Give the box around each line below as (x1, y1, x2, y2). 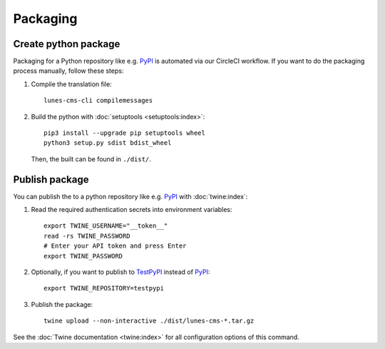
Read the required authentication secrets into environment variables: (31, 206, 232, 214)
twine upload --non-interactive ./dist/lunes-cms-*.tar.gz (43, 317, 255, 325)
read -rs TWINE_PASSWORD (43, 232, 130, 240)
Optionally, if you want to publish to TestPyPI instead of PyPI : (31, 268, 210, 276)
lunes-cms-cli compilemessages (43, 96, 153, 105)
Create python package (13, 38, 120, 50)
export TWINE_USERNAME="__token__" (43, 222, 168, 230)
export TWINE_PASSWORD (43, 252, 123, 260)
